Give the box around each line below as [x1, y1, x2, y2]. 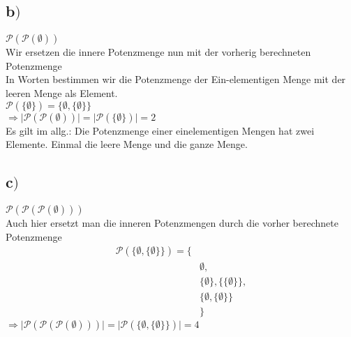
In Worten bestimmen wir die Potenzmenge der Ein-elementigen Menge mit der [6, 72, 346, 87]
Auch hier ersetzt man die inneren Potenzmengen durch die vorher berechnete [6, 215, 338, 230]
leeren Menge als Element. [6, 85, 118, 100]
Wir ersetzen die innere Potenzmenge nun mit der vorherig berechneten [6, 45, 311, 59]
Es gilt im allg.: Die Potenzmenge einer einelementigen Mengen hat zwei [6, 123, 315, 137]
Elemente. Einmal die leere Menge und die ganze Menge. [6, 137, 248, 151]
